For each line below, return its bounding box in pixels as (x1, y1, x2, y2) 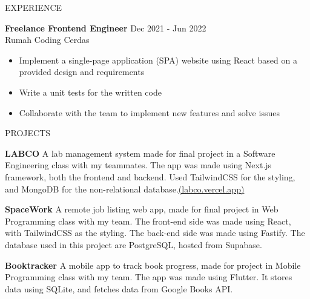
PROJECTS (5, 126, 51, 139)
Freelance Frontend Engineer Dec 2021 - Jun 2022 (5, 21, 206, 34)
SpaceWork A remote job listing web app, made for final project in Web (5, 203, 279, 215)
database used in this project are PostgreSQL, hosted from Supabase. (5, 238, 262, 251)
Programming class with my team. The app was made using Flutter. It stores (5, 271, 292, 283)
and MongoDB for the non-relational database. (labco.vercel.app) (5, 182, 245, 195)
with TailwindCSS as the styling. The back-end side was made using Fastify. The (5, 226, 305, 239)
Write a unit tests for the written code (19, 85, 162, 98)
